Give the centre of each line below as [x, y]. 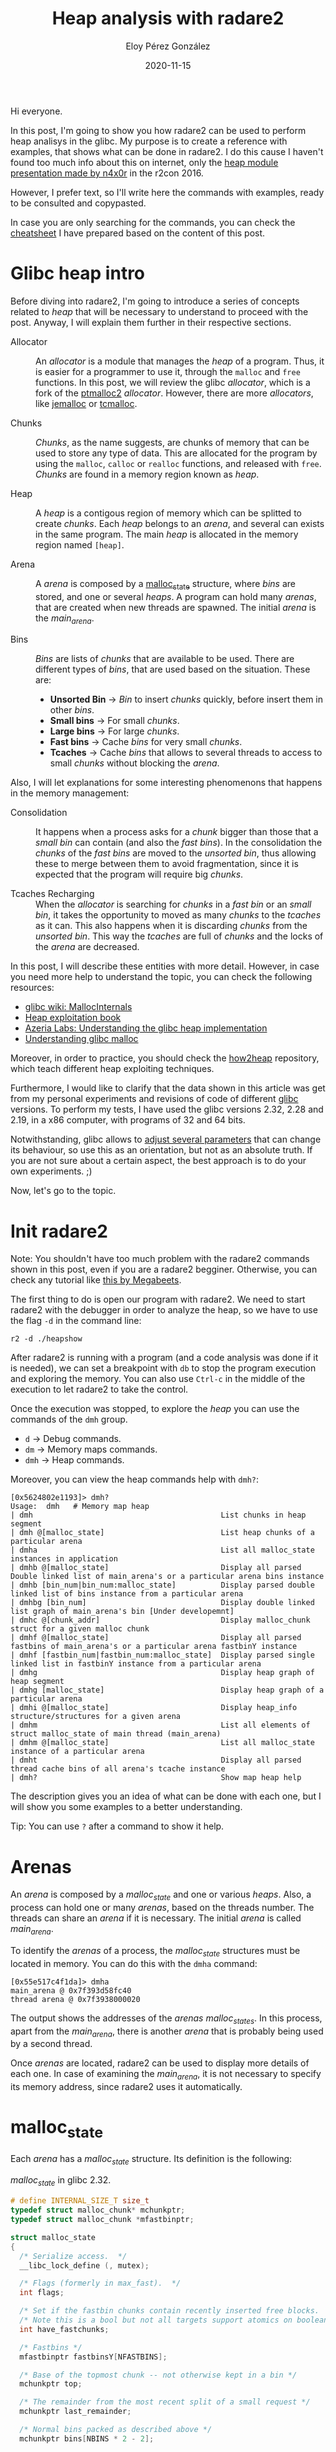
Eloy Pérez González [168, 46]
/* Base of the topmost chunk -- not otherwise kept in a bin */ [158, 2375]
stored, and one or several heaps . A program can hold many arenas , [176, 596]
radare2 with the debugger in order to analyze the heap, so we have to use [164, 1310]
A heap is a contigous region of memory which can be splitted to [168, 513]
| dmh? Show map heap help [156, 1778]
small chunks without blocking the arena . [134, 763]
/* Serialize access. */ [73, 2256]
